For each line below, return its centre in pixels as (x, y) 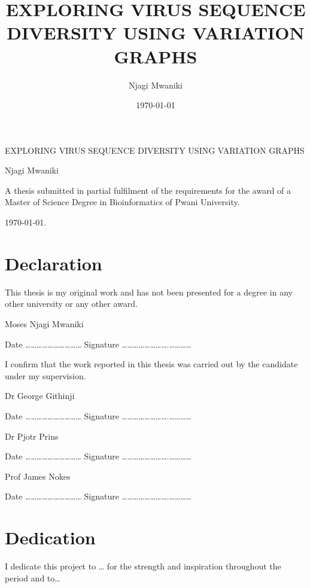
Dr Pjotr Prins (32, 436)
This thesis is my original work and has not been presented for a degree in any (149, 292)
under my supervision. (45, 375)
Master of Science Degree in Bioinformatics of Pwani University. (122, 202)
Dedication (50, 537)
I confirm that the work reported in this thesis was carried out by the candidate (151, 364)
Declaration (54, 263)
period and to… (33, 578)
